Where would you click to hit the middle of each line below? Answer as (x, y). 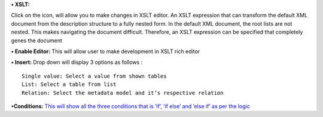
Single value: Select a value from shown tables (94, 76)
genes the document (36, 40)
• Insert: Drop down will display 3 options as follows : (77, 62)
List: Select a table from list (69, 84)
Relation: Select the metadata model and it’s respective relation (123, 93)
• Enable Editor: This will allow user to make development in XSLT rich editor (106, 51)
